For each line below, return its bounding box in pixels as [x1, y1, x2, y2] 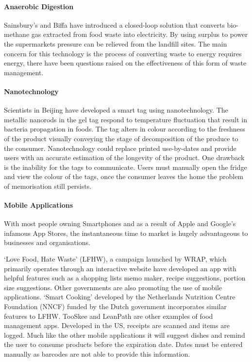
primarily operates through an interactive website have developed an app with [4, 263, 236, 273]
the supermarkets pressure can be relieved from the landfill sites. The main [4, 38, 227, 49]
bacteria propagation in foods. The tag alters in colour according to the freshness [4, 124, 245, 134]
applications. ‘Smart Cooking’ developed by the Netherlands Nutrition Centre [4, 292, 235, 302]
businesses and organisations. [4, 237, 90, 247]
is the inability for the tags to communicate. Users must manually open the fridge [4, 162, 247, 172]
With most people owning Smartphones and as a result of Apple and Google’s [4, 218, 236, 229]
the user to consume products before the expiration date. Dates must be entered [4, 339, 243, 349]
